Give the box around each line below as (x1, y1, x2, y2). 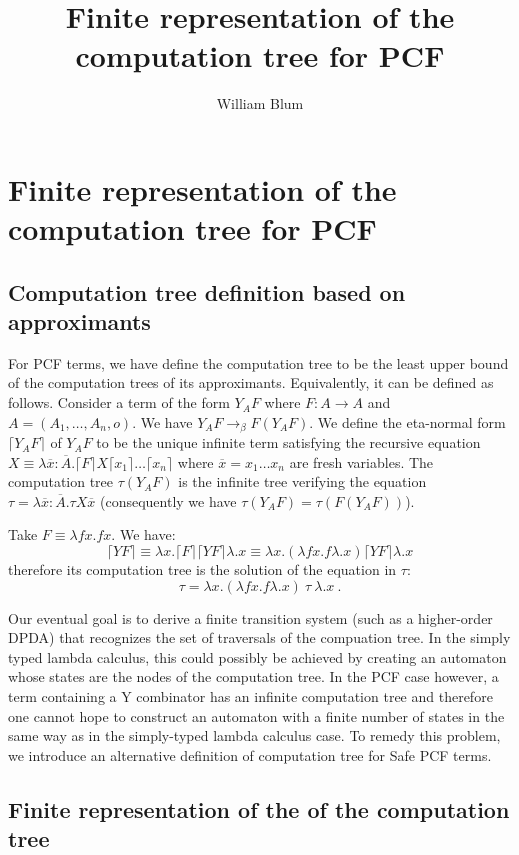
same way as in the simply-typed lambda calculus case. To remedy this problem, (8, 725, 501, 746)
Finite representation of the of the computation (8, 793, 510, 824)
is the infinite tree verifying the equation (178, 471, 427, 492)
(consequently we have (100, 490, 237, 511)
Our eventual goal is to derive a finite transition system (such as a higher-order (8, 607, 493, 628)
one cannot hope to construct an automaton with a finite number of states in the (8, 705, 505, 726)
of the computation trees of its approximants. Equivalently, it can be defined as (8, 372, 494, 393)
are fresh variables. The (289, 451, 434, 472)
